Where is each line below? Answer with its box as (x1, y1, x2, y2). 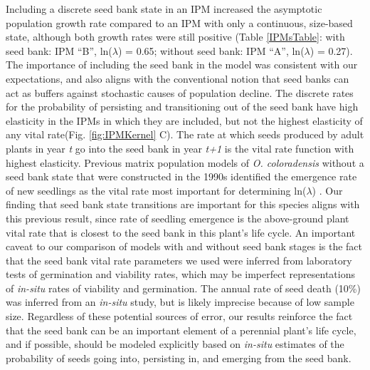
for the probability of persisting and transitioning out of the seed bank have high (6, 99, 359, 114)
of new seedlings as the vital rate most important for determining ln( (6, 183, 307, 197)
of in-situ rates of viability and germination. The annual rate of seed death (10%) (6, 280, 361, 295)
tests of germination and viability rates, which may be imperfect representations (6, 267, 355, 282)
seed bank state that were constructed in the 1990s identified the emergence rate (6, 169, 357, 184)
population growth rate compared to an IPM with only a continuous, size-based (6, 15, 353, 30)
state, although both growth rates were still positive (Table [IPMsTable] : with (6, 29, 345, 44)
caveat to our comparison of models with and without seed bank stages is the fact (6, 239, 363, 254)
